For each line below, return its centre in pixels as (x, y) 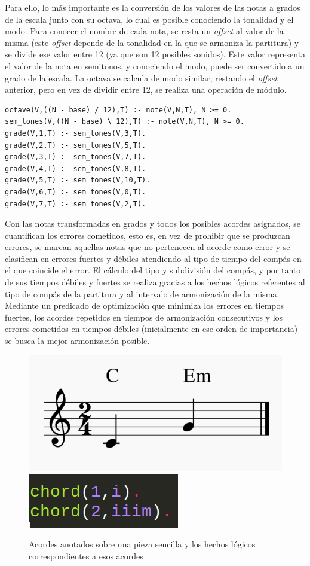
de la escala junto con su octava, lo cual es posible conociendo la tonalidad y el (149, 19)
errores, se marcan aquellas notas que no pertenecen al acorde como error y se (148, 247)
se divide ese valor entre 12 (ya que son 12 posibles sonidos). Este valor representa (155, 54)
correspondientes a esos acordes (86, 556)
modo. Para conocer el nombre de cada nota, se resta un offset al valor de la (144, 31)
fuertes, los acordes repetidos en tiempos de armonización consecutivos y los (144, 317)
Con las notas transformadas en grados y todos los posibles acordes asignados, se (153, 223)
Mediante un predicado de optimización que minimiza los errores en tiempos (145, 305)
